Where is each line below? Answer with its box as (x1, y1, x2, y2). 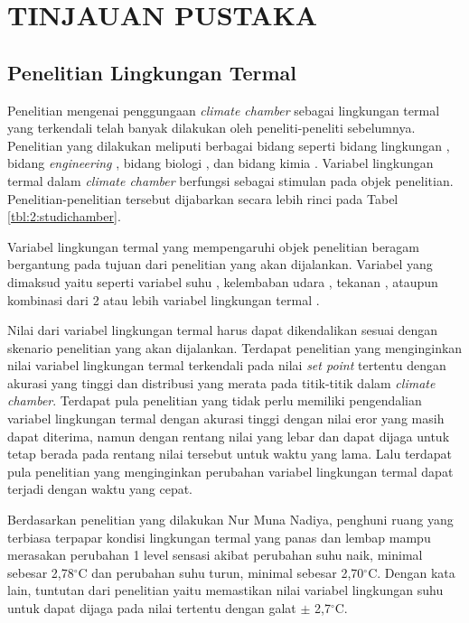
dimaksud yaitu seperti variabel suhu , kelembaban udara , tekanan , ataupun (7, 272, 438, 291)
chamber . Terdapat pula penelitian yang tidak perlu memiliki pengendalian (7, 391, 422, 410)
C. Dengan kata (368, 563, 455, 581)
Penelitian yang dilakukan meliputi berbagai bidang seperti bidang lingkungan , (7, 135, 450, 154)
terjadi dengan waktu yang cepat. (7, 479, 193, 498)
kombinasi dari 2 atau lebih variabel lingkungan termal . (7, 290, 320, 309)
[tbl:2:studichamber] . (7, 207, 121, 226)
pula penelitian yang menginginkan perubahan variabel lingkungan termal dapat (7, 461, 454, 480)
